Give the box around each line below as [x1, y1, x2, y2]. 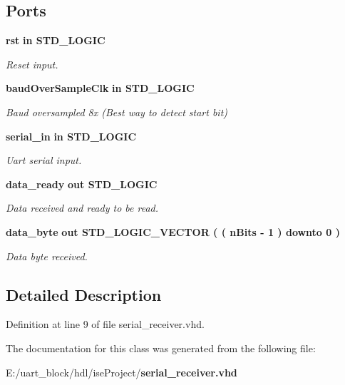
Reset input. [6, 56, 58, 71]
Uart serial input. [6, 153, 82, 168]
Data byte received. [6, 248, 88, 263]
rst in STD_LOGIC [6, 33, 105, 48]
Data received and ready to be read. [6, 200, 159, 215]
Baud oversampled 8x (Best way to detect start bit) [6, 104, 228, 119]
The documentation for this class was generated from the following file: [6, 340, 316, 355]
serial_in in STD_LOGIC [6, 128, 137, 143]
